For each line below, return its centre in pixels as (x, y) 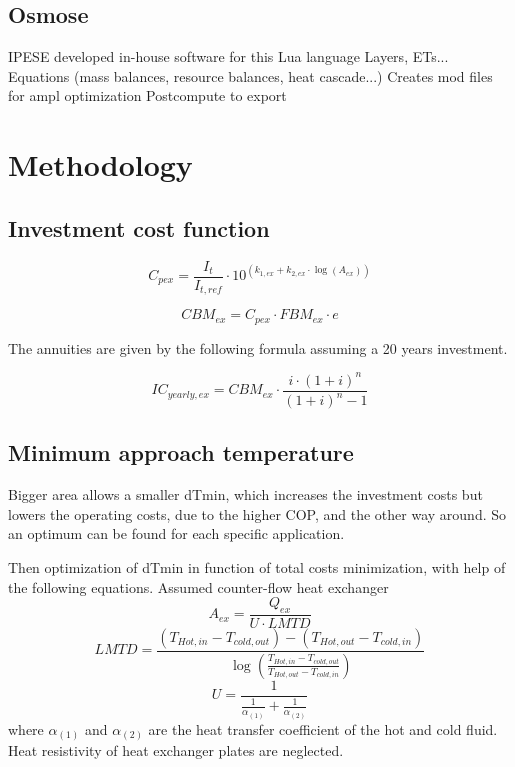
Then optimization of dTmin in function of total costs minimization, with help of (257, 567)
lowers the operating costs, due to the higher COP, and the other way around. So (257, 513)
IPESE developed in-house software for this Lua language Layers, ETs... (228, 56)
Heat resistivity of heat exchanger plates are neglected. (176, 750)
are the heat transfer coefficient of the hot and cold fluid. (323, 728)
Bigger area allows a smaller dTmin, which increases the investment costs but (245, 494)
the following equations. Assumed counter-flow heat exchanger (198, 586)
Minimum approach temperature (181, 452)
